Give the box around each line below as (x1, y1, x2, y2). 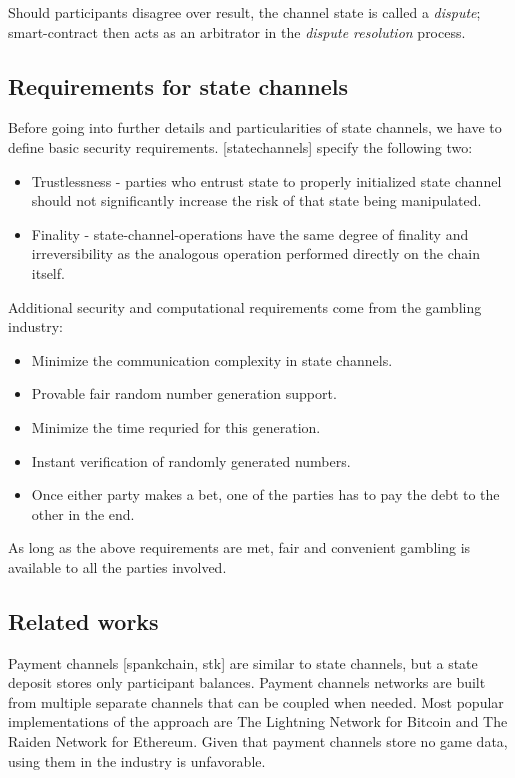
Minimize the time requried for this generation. (31, 416, 321, 437)
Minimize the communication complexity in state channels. (31, 349, 393, 370)
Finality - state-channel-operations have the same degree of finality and (31, 223, 469, 244)
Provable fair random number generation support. (31, 383, 337, 404)
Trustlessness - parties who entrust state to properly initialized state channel (31, 170, 502, 191)
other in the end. (31, 503, 135, 524)
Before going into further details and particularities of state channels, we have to (8, 117, 502, 138)
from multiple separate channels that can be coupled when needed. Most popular (8, 691, 504, 712)
